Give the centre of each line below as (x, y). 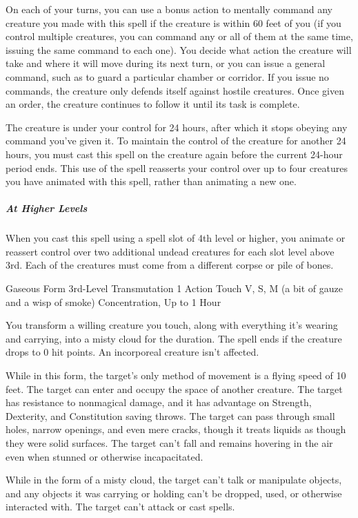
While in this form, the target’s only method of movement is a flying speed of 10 (176, 375)
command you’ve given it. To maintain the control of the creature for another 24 (176, 141)
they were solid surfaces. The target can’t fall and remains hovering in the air (169, 443)
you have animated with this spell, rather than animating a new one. (151, 181)
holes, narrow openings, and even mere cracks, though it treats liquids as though (176, 429)
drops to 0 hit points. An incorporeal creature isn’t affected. (132, 352)
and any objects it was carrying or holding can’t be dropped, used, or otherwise (174, 493)
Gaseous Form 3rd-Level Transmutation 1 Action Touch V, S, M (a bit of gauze (174, 288)
